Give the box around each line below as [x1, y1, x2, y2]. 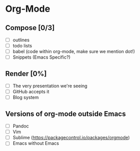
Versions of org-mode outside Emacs [5, 109, 126, 118]
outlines [12, 37, 30, 43]
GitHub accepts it [12, 89, 49, 95]
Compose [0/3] [5, 23, 55, 32]
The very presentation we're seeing [12, 83, 88, 89]
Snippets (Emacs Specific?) [12, 54, 71, 60]
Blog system [12, 94, 39, 100]
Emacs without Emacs [12, 140, 60, 146]
